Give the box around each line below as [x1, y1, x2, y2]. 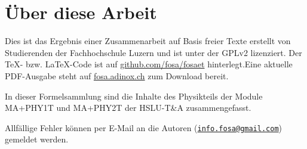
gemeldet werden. [5, 133, 69, 145]
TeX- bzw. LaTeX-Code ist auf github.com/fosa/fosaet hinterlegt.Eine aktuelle [5, 58, 293, 70]
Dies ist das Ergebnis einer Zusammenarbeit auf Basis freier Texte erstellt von [5, 35, 291, 47]
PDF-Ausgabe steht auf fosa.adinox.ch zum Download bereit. [5, 69, 229, 82]
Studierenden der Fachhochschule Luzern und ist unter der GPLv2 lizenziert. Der [5, 46, 302, 58]
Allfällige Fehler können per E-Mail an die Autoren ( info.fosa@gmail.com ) [5, 121, 283, 134]
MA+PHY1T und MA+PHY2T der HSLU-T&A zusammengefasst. [5, 101, 251, 114]
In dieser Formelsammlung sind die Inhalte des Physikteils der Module [5, 89, 263, 102]
